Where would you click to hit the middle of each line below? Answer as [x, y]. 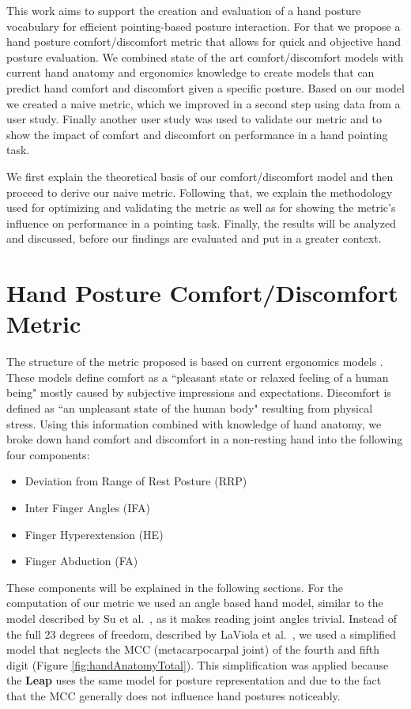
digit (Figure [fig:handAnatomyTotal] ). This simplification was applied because [198, 664]
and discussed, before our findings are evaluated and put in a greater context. [194, 238]
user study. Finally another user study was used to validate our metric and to [194, 119]
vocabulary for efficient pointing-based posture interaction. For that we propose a [204, 26]
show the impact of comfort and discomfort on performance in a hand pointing [197, 134]
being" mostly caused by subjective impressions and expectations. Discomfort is [199, 392]
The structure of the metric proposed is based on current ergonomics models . [195, 362]
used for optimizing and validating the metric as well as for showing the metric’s [201, 207]
